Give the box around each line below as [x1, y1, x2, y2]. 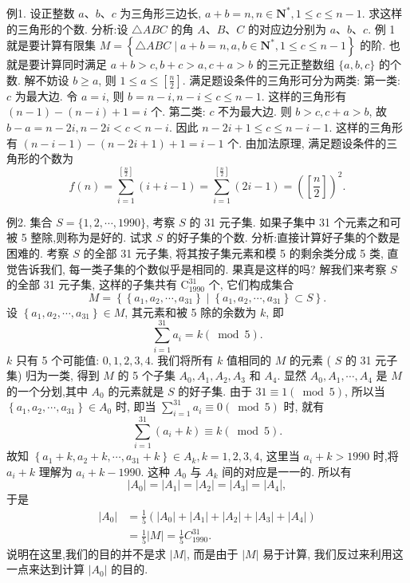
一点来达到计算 [6, 561, 85, 577]
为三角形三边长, [120, 5, 202, 21]
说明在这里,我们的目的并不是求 [6, 545, 166, 561]
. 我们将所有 [150, 351, 214, 368]
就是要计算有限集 [6, 37, 96, 53]
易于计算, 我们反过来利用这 [262, 545, 404, 561]
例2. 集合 [6, 213, 53, 230]
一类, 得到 [48, 367, 100, 384]
